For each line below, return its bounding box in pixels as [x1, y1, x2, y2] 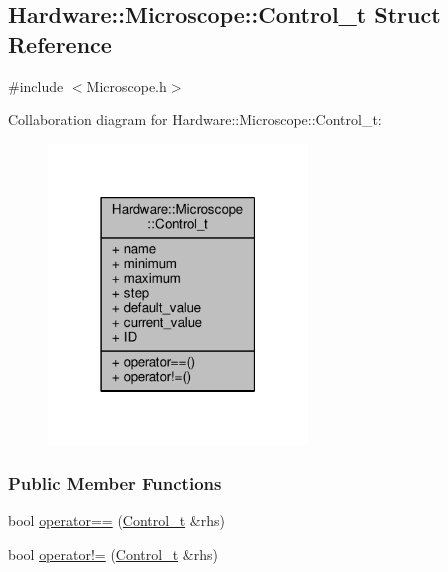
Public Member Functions [8, 471, 222, 496]
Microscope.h [86, 75, 167, 96]
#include [8, 75, 64, 96]
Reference [8, 28, 112, 59]
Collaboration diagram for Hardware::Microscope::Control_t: [8, 109, 382, 130]
